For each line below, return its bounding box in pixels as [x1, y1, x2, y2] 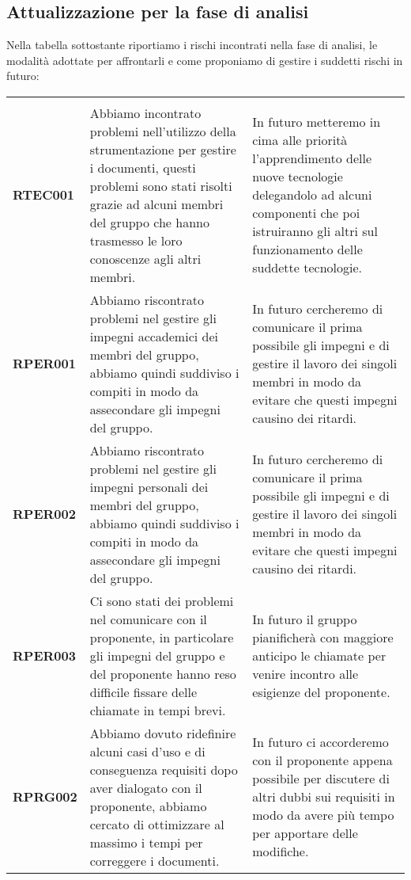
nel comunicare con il [89, 609, 207, 628]
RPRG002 [13, 787, 77, 806]
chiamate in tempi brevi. [89, 700, 226, 719]
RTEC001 [13, 185, 75, 204]
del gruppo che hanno [89, 212, 209, 231]
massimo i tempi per [89, 832, 203, 851]
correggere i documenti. [89, 851, 220, 870]
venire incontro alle [252, 664, 359, 683]
